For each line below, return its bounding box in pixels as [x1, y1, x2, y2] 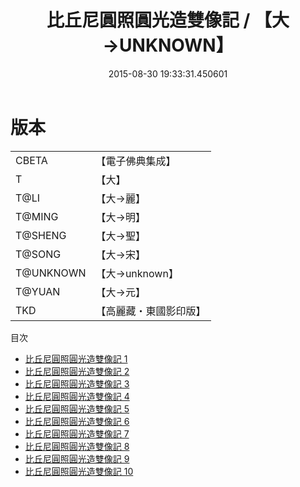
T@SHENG [15, 228, 67, 242]
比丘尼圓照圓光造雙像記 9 [24, 452, 130, 465]
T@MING [15, 209, 59, 223]
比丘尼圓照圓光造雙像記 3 [24, 377, 130, 390]
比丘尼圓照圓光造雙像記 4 [24, 390, 130, 402]
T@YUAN [15, 284, 61, 298]
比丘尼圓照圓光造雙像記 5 [24, 402, 130, 415]
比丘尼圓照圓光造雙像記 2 [24, 365, 130, 377]
